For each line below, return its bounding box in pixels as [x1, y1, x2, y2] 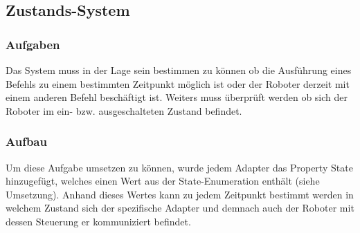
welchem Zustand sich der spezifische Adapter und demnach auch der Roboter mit [6, 201, 354, 215]
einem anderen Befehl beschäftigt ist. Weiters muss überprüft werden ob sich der [6, 90, 348, 104]
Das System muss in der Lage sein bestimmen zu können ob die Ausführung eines [6, 63, 352, 77]
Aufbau [6, 133, 47, 150]
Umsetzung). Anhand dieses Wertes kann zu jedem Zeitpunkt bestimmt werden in [6, 187, 354, 201]
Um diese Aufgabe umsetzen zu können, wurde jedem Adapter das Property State [6, 160, 353, 174]
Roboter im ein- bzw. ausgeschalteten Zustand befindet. [6, 103, 242, 118]
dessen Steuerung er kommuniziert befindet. [6, 214, 191, 228]
